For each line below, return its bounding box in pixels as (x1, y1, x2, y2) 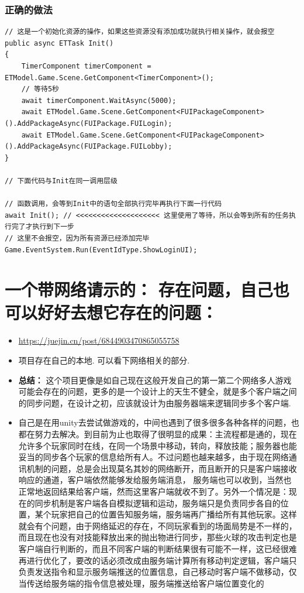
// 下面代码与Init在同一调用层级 (5, 176, 118, 185)
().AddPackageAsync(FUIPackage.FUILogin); (5, 119, 172, 128)
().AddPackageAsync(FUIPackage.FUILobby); (5, 142, 172, 151)
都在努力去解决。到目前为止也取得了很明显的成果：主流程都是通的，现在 (18, 427, 297, 440)
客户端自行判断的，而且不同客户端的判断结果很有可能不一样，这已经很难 (18, 542, 297, 554)
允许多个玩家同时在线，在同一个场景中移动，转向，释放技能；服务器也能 (18, 439, 297, 451)
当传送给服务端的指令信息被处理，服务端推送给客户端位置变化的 (18, 577, 264, 589)
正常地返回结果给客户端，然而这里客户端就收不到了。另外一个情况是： (18, 485, 289, 497)
